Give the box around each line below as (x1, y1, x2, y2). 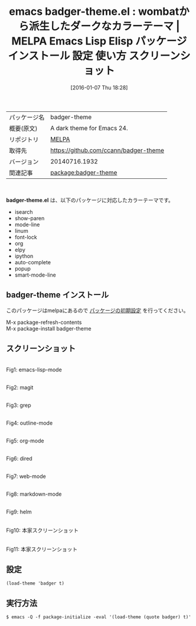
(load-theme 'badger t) (6, 580, 65, 586)
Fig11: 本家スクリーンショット (6, 545, 78, 553)
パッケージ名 (9, 113, 45, 121)
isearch (14, 208, 34, 216)
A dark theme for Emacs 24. (50, 124, 128, 132)
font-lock (14, 233, 37, 240)
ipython (14, 252, 34, 259)
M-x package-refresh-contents (6, 319, 82, 326)
